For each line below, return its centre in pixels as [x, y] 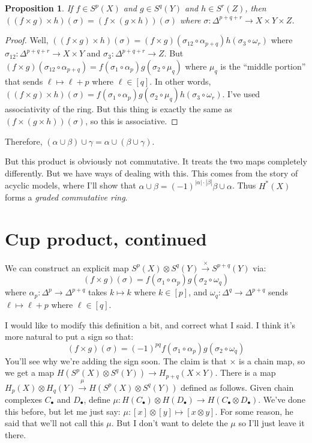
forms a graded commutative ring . [66, 197]
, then [256, 8]
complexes [23, 399]
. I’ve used [241, 94]
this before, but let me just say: [63, 411]
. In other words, [180, 81]
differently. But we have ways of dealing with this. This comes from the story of [151, 173]
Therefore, [24, 141]
